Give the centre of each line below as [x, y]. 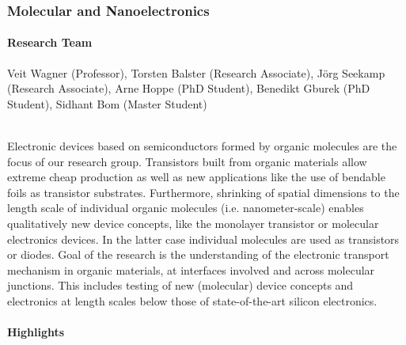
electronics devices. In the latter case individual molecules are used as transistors [203, 239]
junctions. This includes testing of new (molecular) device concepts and [180, 285]
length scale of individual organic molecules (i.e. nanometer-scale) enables [186, 208]
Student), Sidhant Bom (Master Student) [107, 103]
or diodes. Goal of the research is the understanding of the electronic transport [198, 254]
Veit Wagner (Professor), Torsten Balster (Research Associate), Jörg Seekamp [196, 72]
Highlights [36, 332]
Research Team [50, 42]
